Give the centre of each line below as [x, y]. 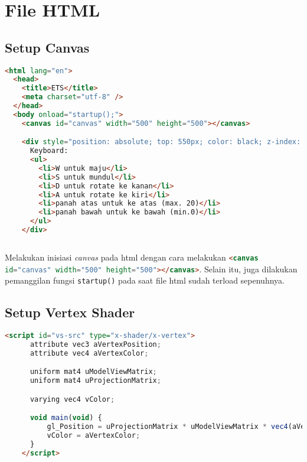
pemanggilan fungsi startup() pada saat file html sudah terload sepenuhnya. [145, 280]
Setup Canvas [47, 47]
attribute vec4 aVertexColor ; [89, 353]
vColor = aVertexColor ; [94, 435]
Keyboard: [49, 151]
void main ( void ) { [66, 418]
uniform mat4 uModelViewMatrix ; [93, 372]
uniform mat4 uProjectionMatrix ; [95, 381]
